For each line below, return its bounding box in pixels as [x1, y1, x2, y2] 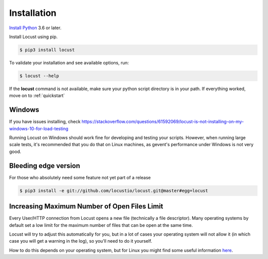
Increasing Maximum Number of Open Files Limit [9, 202, 163, 210]
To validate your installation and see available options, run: [9, 59, 129, 65]
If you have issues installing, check [9, 119, 81, 125]
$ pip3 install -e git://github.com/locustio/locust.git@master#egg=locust [19, 188, 208, 193]
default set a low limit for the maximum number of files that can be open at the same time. [9, 222, 193, 228]
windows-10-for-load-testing [9, 125, 69, 131]
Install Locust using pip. [9, 34, 58, 40]
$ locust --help [19, 73, 60, 79]
